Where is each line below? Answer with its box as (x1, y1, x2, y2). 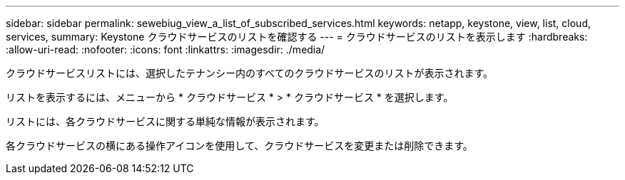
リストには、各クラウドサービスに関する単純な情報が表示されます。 (6, 115, 325, 127)
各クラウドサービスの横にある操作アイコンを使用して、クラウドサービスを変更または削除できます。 (6, 139, 473, 152)
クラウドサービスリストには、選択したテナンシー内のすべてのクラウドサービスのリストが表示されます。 (6, 67, 494, 79)
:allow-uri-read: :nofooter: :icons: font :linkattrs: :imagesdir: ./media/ (6, 43, 325, 55)
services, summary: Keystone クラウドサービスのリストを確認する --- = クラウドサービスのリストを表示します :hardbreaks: (6, 31, 588, 43)
